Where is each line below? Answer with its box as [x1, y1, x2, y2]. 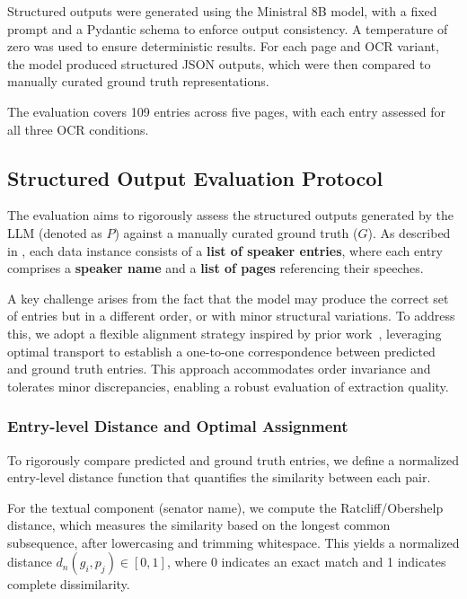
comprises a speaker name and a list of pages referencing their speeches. [7, 259, 424, 277]
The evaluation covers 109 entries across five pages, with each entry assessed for [7, 101, 446, 120]
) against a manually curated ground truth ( [114, 223, 358, 242]
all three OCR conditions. [7, 119, 149, 138]
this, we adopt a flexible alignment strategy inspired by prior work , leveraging [7, 323, 442, 342]
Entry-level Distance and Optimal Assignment [7, 415, 348, 437]
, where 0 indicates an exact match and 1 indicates [166, 552, 446, 571]
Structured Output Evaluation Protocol [7, 163, 383, 191]
